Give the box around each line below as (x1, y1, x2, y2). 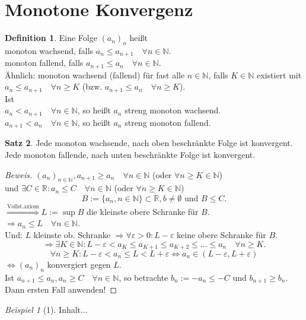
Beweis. (5, 168, 33, 180)
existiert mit (257, 68, 302, 81)
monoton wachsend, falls (5, 44, 94, 56)
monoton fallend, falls (5, 56, 84, 69)
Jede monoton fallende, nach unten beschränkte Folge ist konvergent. (5, 148, 256, 160)
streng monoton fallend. (125, 116, 211, 128)
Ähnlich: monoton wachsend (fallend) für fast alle (5, 68, 185, 81)
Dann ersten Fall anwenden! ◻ (5, 283, 117, 296)
